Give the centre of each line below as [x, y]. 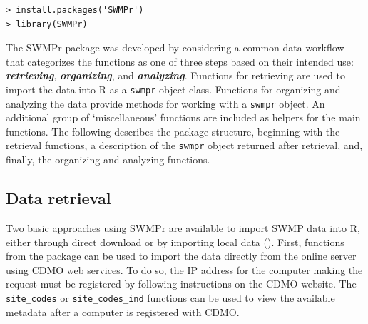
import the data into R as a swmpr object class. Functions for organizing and [173, 89]
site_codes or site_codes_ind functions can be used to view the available [170, 297]
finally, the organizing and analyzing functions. [108, 160]
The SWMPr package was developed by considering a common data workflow [175, 47]
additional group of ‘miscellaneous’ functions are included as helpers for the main [183, 117]
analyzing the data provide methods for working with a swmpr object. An [165, 103]
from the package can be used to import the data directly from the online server [181, 256]
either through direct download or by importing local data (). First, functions [175, 242]
